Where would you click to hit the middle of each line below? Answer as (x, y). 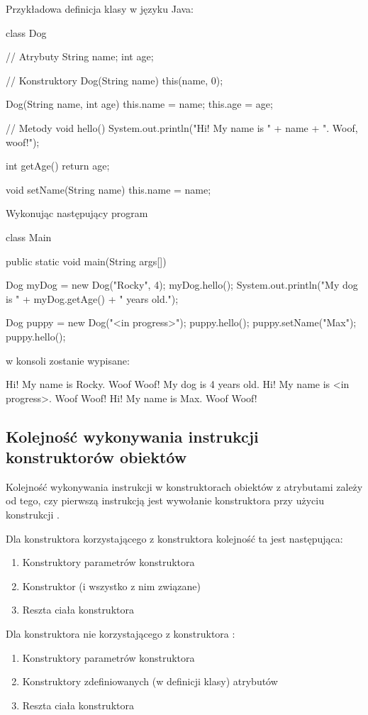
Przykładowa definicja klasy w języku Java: (100, 9)
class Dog (26, 32)
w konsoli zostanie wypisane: (68, 360)
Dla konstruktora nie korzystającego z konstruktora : (121, 634)
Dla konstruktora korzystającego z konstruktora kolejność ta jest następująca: (174, 538)
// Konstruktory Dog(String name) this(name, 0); (115, 80)
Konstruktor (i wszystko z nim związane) (111, 586)
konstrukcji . (33, 515)
